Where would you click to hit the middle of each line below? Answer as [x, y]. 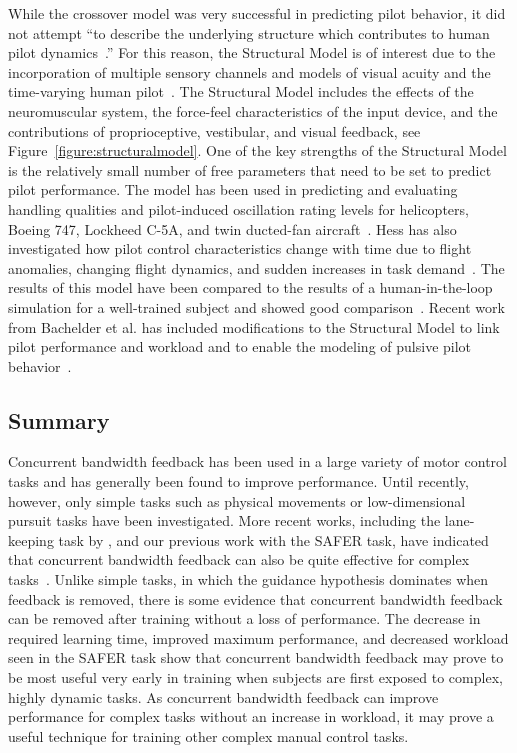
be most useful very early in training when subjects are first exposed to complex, [255, 677]
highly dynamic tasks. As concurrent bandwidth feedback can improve [223, 696]
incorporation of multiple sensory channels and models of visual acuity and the [249, 71]
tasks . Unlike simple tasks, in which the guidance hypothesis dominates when [248, 579]
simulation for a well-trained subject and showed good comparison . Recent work [256, 306]
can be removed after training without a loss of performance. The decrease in [244, 618]
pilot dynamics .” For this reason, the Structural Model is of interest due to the [252, 52]
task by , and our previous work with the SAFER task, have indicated [273, 539]
